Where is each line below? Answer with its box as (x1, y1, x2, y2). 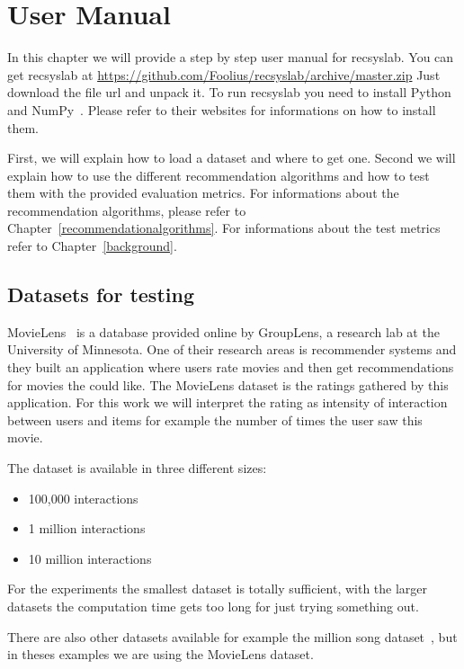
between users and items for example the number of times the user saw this (7, 410, 423, 429)
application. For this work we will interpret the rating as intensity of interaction (7, 393, 448, 412)
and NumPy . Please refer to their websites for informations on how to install (7, 100, 436, 119)
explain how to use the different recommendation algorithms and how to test (7, 165, 430, 184)
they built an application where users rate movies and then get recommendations (7, 358, 454, 377)
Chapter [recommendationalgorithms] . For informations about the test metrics (7, 219, 441, 237)
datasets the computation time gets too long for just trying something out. (7, 596, 419, 615)
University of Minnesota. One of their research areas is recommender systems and (7, 340, 457, 359)
